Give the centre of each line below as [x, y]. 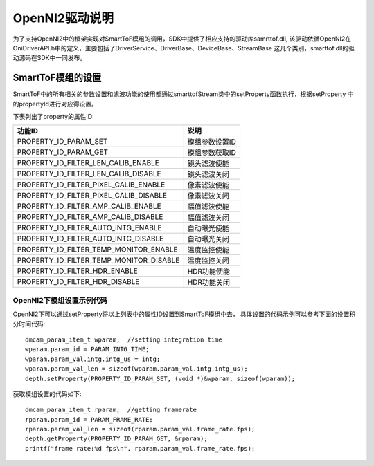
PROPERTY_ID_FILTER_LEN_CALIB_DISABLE [89, 174]
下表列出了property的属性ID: [53, 117]
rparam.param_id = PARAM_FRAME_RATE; [89, 419]
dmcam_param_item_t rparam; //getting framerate [111, 410]
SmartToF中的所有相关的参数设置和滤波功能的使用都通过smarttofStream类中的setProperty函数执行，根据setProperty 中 [183, 94]
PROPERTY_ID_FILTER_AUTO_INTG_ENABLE [89, 228]
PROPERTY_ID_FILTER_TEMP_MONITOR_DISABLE [98, 261]
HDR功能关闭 [209, 282]
